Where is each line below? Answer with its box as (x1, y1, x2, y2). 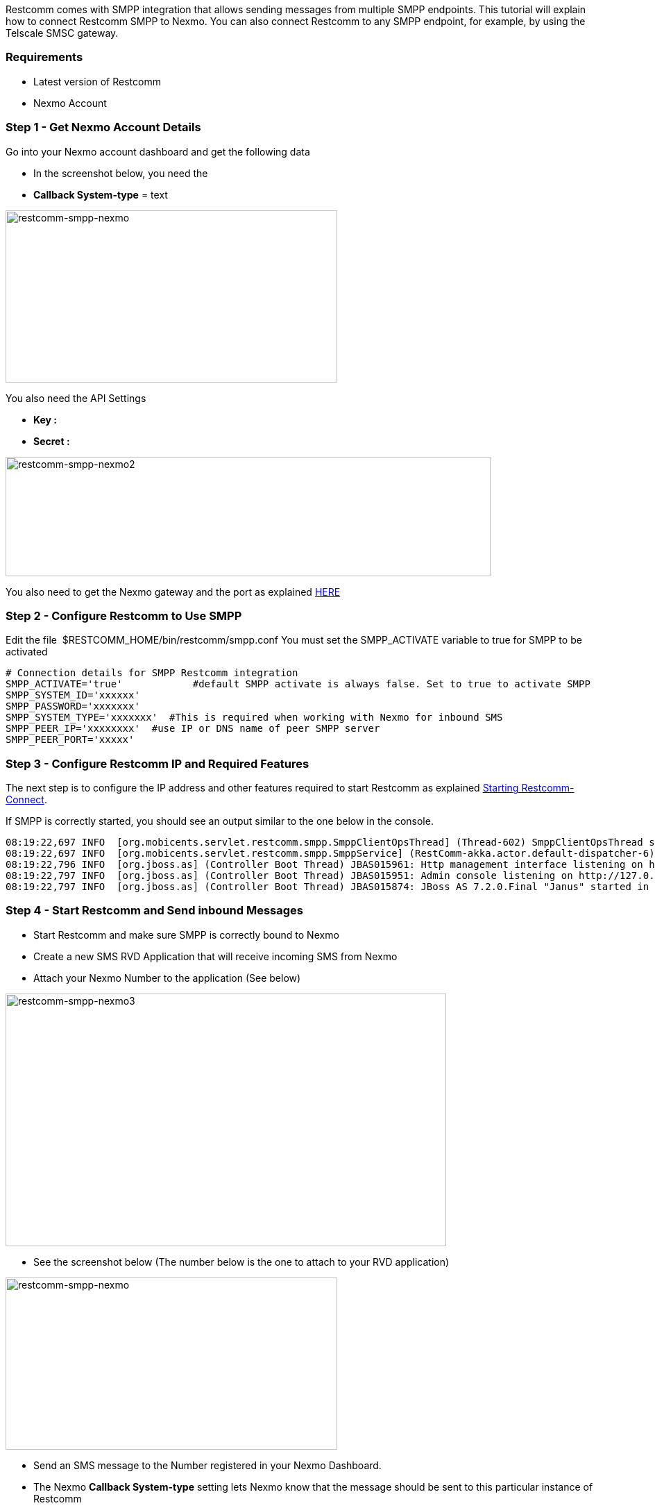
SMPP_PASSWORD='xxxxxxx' (6, 701, 140, 712)
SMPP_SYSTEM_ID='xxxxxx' (6, 689, 140, 701)
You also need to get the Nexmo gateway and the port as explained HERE (6, 585, 341, 598)
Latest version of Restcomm (33, 75, 161, 87)
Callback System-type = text (33, 188, 168, 201)
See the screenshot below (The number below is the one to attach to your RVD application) (33, 1255, 450, 1268)
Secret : (33, 435, 70, 447)
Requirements (6, 50, 83, 65)
